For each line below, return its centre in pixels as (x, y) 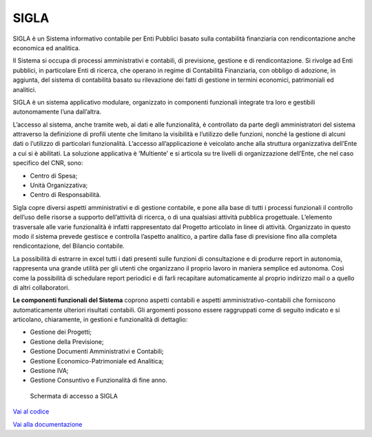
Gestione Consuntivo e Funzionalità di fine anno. (99, 380)
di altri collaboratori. (41, 287)
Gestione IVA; (49, 371)
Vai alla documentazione (48, 424)
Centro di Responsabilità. (65, 195)
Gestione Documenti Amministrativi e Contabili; (97, 352)
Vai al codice (31, 412)
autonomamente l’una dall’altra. (57, 112)
